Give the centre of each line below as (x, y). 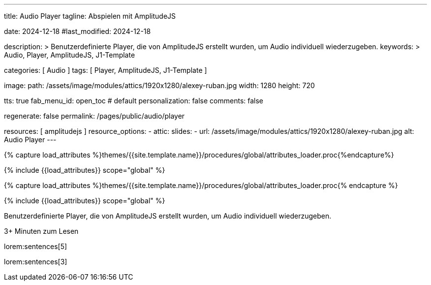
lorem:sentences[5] (36, 246)
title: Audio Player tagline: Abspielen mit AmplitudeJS (90, 16)
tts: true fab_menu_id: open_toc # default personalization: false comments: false (134, 101)
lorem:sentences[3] (36, 262)
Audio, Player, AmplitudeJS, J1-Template (70, 55)
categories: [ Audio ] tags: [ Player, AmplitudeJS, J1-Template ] (106, 70)
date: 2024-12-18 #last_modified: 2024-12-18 (77, 31)
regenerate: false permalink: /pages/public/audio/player (94, 116)
